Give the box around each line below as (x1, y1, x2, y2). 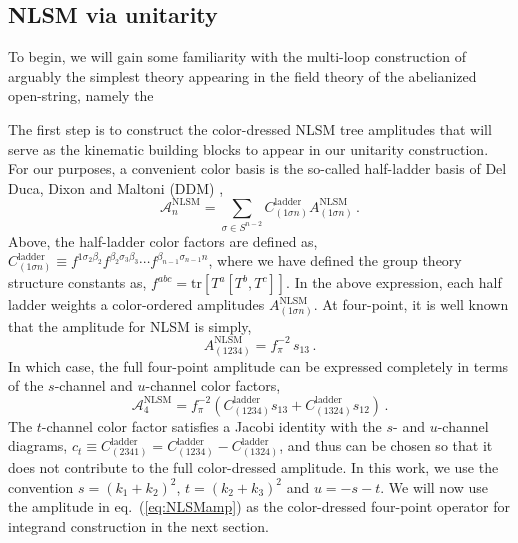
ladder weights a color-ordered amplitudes (8, 294, 265, 315)
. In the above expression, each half (286, 272, 502, 293)
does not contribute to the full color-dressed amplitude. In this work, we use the (8, 457, 499, 478)
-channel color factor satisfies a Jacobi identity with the (41, 415, 382, 436)
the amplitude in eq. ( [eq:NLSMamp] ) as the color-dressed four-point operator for (8, 496, 510, 517)
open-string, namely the (8, 85, 154, 106)
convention (8, 476, 74, 497)
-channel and (54, 375, 133, 396)
